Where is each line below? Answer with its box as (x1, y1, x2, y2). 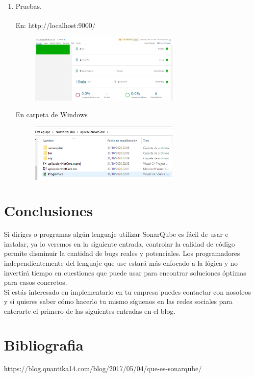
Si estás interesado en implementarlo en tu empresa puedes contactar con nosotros (4, 286, 251, 297)
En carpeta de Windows (15, 109, 88, 119)
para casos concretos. (4, 277, 67, 287)
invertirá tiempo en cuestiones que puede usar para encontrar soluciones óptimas (4, 267, 246, 277)
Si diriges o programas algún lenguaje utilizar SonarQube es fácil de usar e (4, 229, 229, 239)
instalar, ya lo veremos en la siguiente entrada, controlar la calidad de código (4, 238, 235, 249)
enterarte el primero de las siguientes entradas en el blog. (4, 306, 176, 316)
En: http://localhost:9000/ (15, 20, 96, 30)
